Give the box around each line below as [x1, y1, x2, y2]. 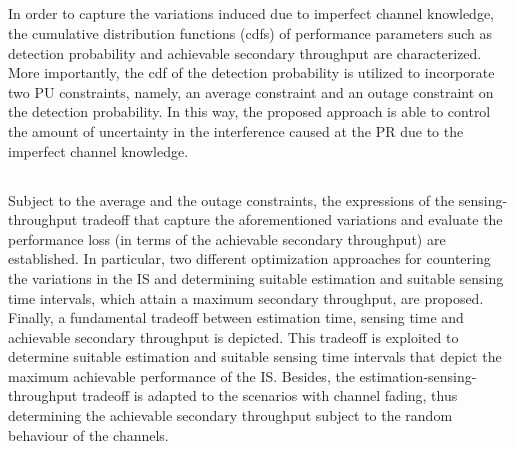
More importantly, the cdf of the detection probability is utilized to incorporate [8, 62, 495, 83]
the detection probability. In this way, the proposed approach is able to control [8, 101, 491, 122]
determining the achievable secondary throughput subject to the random [8, 405, 453, 426]
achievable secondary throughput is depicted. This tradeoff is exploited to [8, 326, 459, 347]
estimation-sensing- [359, 365, 477, 386]
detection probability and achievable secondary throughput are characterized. [8, 42, 482, 63]
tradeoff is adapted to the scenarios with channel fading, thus [81, 385, 458, 406]
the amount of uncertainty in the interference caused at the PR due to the [8, 120, 464, 141]
